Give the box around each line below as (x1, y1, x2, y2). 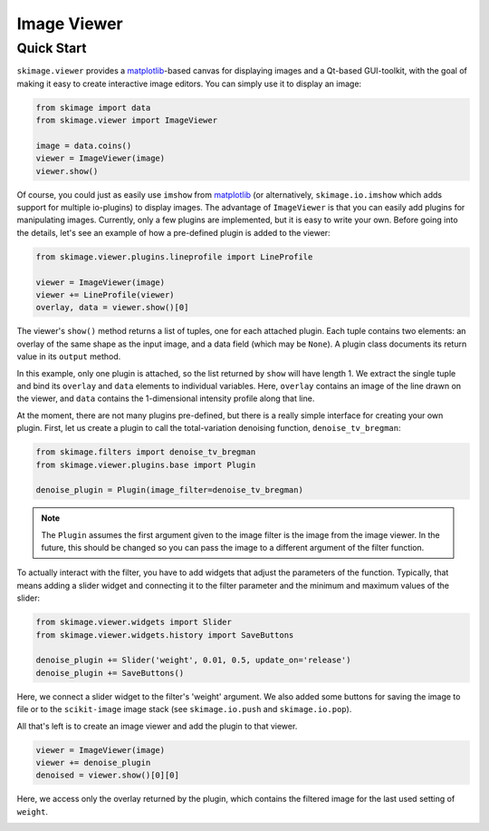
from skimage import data (35, 103, 151, 112)
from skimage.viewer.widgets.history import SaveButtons (35, 630, 294, 640)
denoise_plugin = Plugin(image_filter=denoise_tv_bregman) (35, 485, 303, 495)
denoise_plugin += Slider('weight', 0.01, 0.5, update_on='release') (35, 655, 351, 666)
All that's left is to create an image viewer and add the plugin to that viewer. (16, 720, 298, 731)
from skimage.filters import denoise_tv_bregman (35, 447, 256, 457)
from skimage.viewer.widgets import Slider (35, 617, 233, 628)
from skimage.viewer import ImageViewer (35, 115, 217, 126)
